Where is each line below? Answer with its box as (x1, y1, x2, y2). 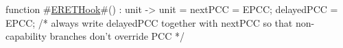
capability (5, 29, 47, 43)
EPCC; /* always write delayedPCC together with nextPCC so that (5, 15, 293, 29)
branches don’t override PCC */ (49, 29, 185, 43)
